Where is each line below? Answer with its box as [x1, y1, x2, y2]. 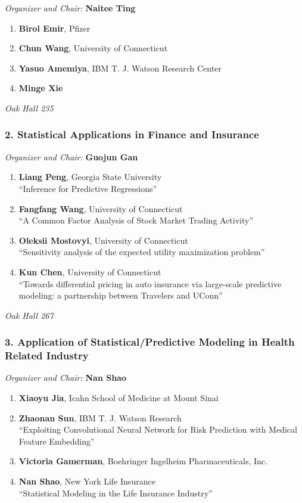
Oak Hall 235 [5, 101, 54, 114]
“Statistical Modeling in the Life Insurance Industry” [18, 486, 213, 499]
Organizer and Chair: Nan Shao [5, 371, 126, 384]
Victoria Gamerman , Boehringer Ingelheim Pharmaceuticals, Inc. [18, 455, 267, 467]
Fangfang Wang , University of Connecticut [18, 202, 183, 215]
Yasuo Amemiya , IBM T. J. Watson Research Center [18, 61, 222, 74]
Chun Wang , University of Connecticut [18, 42, 168, 54]
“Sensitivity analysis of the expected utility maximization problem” [18, 246, 265, 258]
